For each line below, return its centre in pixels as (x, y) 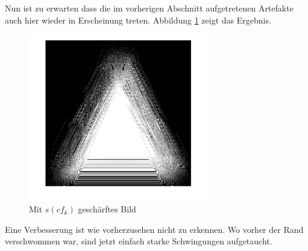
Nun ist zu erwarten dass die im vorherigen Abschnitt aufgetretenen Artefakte (149, 8)
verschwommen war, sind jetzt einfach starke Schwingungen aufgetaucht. (139, 241)
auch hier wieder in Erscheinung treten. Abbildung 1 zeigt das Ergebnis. (138, 20)
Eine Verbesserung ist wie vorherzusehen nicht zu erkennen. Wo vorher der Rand (154, 229)
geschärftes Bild (107, 209)
